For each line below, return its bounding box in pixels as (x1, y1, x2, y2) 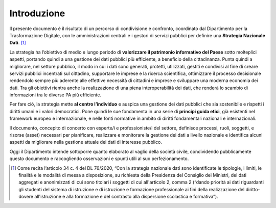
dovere (18, 194, 33, 200)
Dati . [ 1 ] (9, 40, 27, 46)
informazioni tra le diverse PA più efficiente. (9, 92, 102, 98)
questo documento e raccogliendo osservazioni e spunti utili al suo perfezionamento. (9, 155, 189, 162)
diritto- (245, 186, 260, 192)
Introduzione (9, 8, 65, 19)
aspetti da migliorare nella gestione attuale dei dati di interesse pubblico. (9, 139, 162, 145)
